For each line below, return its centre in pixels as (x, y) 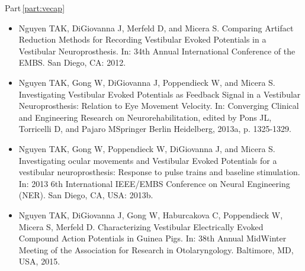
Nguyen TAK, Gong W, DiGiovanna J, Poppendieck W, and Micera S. (147, 82)
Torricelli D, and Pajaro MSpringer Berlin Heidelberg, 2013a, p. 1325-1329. (155, 129)
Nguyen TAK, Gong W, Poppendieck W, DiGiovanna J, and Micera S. (147, 148)
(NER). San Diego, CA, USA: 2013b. (86, 195)
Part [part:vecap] (35, 8)
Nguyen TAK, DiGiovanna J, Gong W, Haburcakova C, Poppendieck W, (151, 214)
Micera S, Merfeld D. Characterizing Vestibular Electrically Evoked (141, 226)
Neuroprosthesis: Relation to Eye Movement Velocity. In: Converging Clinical (159, 106)
